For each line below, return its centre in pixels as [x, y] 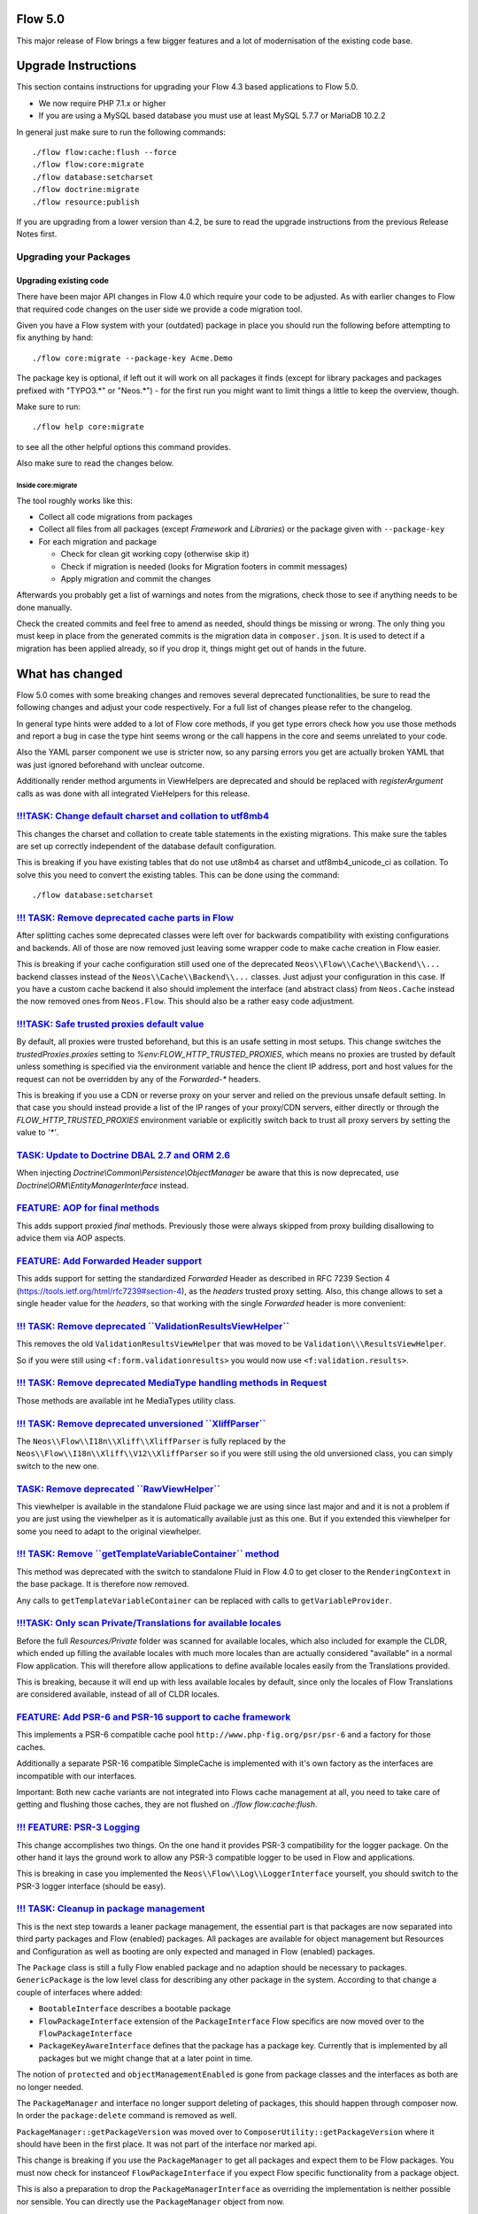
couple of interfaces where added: [80, 1992]
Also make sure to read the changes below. [95, 463]
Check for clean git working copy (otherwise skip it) [155, 554]
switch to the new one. [58, 1466]
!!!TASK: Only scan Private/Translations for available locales [149, 1623]
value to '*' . [38, 1133]
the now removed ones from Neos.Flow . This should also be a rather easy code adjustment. [185, 1002]
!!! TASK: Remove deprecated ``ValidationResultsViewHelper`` [153, 1326]
